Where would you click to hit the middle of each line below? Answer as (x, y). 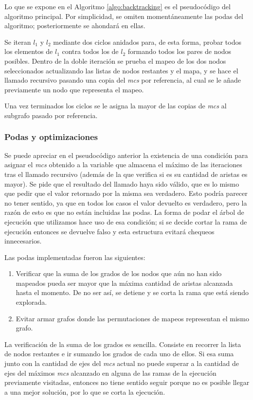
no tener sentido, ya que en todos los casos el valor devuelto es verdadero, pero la (126, 202)
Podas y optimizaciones (51, 137)
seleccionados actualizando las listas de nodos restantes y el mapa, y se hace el (121, 70)
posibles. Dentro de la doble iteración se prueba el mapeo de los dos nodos (115, 61)
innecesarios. (23, 241)
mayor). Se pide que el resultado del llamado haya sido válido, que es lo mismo (122, 183)
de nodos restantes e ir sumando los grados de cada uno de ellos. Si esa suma (119, 354)
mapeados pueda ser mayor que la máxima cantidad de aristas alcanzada (124, 283)
